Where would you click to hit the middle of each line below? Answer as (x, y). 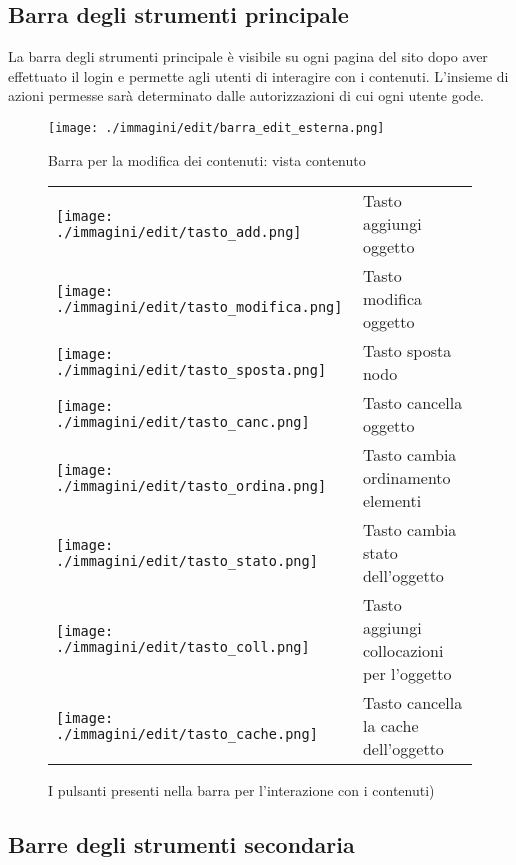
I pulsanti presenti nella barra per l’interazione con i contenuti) (241, 790)
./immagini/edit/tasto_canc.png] (183, 422)
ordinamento (406, 478)
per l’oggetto (407, 674)
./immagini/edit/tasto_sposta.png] (191, 370)
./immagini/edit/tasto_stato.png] (187, 560)
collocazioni (403, 651)
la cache (390, 726)
